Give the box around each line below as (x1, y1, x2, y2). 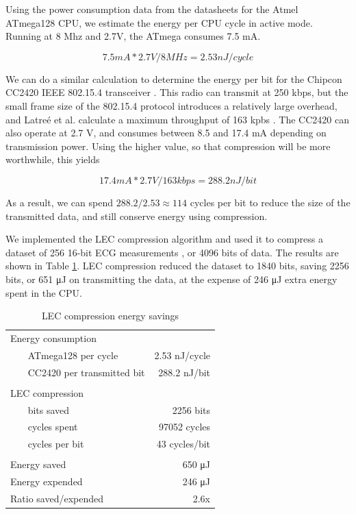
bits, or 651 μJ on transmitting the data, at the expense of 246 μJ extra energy (5, 271, 338, 286)
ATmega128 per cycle (27, 347, 118, 362)
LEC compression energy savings (41, 308, 179, 323)
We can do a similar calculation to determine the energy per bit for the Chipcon (5, 71, 342, 86)
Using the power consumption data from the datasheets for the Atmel (5, 2, 298, 16)
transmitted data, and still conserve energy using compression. (5, 208, 268, 223)
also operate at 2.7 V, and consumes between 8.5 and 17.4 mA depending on (5, 125, 327, 140)
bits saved (27, 402, 70, 417)
